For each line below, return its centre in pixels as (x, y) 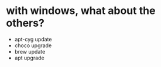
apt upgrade (30, 58)
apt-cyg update (33, 39)
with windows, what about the (81, 11)
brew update (30, 51)
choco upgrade (33, 45)
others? (25, 23)
